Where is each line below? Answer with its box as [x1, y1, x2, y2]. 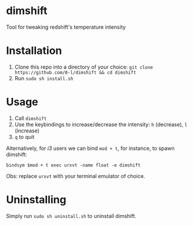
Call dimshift [14, 114, 47, 121]
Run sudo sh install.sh [14, 74, 74, 81]
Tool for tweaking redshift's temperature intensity [6, 23, 126, 30]
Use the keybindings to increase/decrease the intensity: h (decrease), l [14, 121, 188, 128]
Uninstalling [6, 193, 66, 206]
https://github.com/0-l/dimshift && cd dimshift [14, 69, 137, 76]
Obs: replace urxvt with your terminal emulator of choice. [6, 172, 145, 179]
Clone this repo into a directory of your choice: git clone [14, 63, 154, 70]
